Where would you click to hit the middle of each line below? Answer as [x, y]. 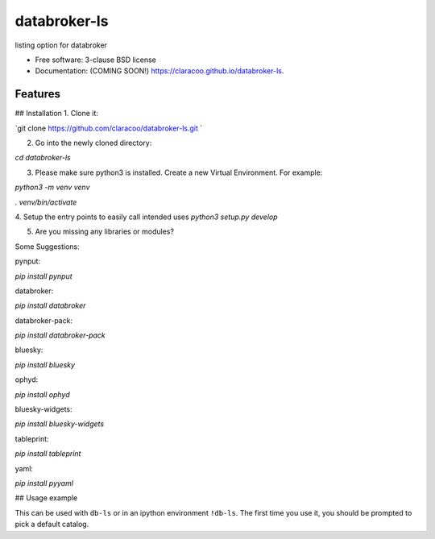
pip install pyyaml [44, 483]
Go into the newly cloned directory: [93, 143]
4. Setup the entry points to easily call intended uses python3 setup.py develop [146, 217]
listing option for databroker [61, 45]
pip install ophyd [42, 394]
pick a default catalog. [52, 524]
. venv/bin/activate [46, 202]
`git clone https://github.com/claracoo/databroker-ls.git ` [109, 128]
